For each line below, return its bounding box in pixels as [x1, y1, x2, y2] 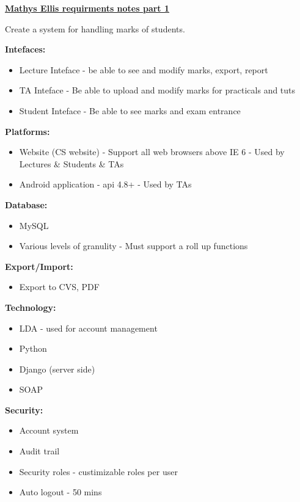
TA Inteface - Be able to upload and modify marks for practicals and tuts [19, 84, 296, 96]
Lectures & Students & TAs [19, 157, 124, 170]
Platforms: [5, 125, 50, 137]
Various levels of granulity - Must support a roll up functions [19, 239, 248, 252]
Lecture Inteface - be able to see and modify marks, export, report [19, 63, 268, 76]
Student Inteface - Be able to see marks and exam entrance [19, 104, 241, 117]
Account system [19, 424, 79, 437]
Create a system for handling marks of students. [5, 22, 185, 35]
